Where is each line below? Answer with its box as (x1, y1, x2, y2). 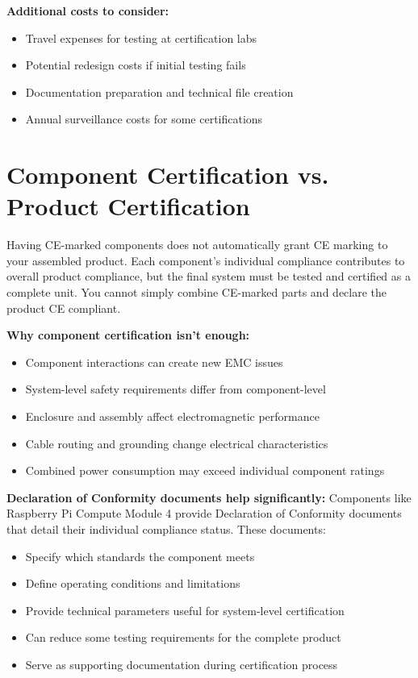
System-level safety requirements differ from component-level (25, 381, 326, 397)
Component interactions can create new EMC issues (25, 353, 283, 370)
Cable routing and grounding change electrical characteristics (25, 435, 328, 451)
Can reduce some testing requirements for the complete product (25, 629, 341, 646)
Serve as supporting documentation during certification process (25, 655, 338, 672)
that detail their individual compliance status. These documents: (6, 521, 326, 537)
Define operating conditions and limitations (25, 575, 240, 592)
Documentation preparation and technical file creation (25, 83, 294, 100)
